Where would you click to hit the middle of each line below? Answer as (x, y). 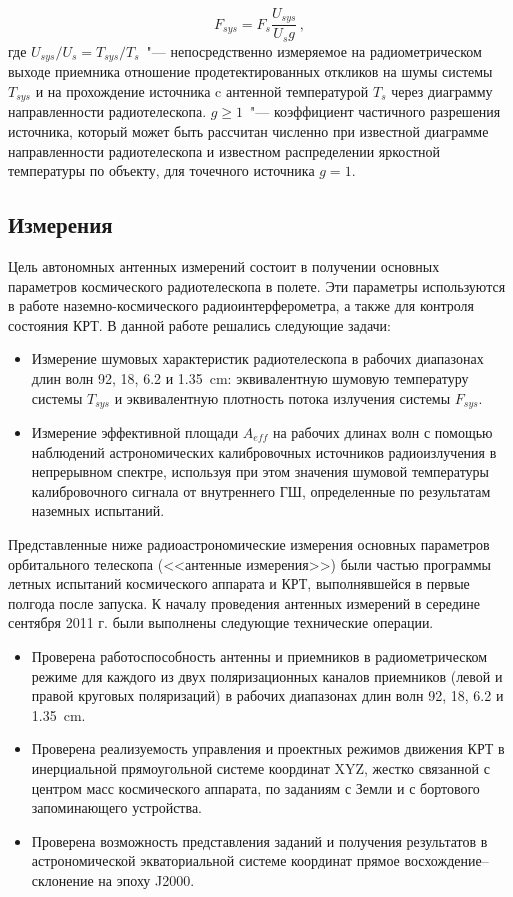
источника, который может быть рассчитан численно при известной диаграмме (248, 131)
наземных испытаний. (98, 510)
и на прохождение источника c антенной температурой (202, 90)
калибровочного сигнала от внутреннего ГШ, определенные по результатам (261, 490)
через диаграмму (442, 90)
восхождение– (446, 860)
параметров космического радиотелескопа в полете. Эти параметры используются (257, 285)
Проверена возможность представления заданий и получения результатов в (259, 840)
